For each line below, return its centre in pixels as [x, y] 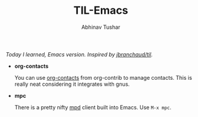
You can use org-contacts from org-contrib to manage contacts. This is [103, 77]
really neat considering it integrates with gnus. [72, 84]
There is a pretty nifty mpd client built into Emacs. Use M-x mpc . [93, 107]
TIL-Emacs [101, 10]
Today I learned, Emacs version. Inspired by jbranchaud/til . [79, 54]
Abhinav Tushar [101, 27]
